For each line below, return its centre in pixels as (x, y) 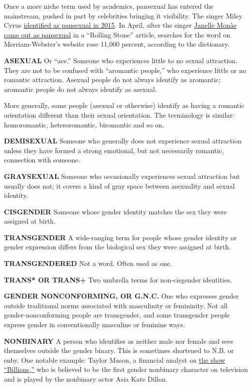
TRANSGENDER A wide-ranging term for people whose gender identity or (120, 237)
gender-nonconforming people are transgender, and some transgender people (117, 315)
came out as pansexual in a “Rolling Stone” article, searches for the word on (117, 34)
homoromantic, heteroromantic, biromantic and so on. (84, 124)
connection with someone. (42, 160)
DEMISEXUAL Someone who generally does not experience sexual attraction (123, 141)
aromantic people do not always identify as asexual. (80, 89)
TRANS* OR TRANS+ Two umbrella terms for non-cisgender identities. (118, 279)
